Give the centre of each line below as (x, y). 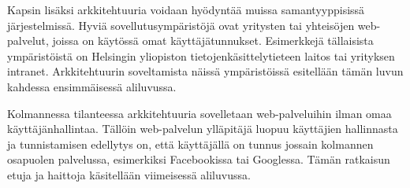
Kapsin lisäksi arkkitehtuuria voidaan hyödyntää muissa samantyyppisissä (186, 9)
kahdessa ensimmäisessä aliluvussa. (92, 86)
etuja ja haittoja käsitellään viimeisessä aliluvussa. (129, 174)
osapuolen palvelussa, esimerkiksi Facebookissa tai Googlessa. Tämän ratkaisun (199, 159)
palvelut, (28, 41)
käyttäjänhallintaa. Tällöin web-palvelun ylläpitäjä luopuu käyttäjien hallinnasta (203, 129)
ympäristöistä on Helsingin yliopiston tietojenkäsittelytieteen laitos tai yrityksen (201, 55)
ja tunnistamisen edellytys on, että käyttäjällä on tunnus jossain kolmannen (190, 144)
